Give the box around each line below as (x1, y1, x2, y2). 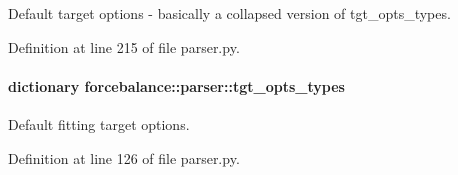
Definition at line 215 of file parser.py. (8, 36, 240, 57)
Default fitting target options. (8, 113, 190, 134)
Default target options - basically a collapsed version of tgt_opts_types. (8, 3, 451, 23)
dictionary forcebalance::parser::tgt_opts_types (8, 75, 345, 96)
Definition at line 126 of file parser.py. (8, 147, 240, 168)
